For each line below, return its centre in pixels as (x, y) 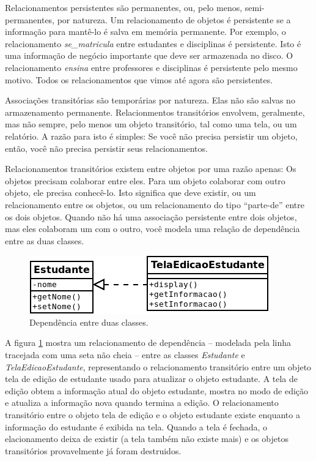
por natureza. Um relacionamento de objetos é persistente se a (174, 19)
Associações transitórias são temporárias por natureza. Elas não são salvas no (150, 100)
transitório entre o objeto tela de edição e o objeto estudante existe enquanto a (152, 415)
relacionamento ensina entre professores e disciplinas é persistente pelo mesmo (151, 67)
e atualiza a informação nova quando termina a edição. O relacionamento (142, 403)
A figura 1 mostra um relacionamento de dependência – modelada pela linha (148, 343)
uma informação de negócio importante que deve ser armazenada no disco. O (149, 55)
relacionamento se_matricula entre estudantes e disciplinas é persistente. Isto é (153, 43)
